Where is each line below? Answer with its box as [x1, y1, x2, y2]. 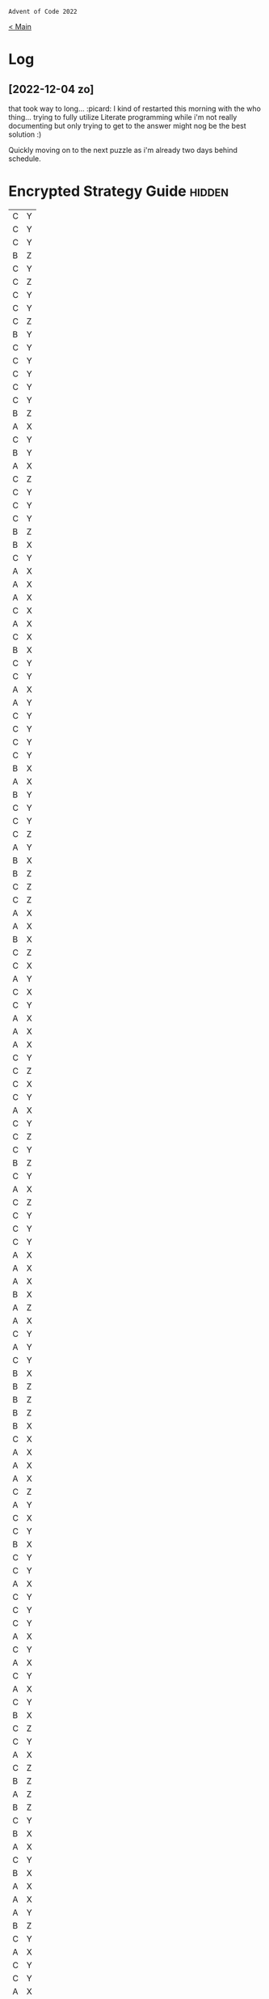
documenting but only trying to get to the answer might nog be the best [8, 121, 246, 130]
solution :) [8, 129, 42, 139]
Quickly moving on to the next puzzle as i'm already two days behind [8, 146, 238, 155]
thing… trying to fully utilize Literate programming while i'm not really [8, 112, 237, 121]
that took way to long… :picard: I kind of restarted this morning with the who [8, 104, 261, 113]
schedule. [8, 154, 42, 163]
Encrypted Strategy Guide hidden [8, 182, 229, 201]
